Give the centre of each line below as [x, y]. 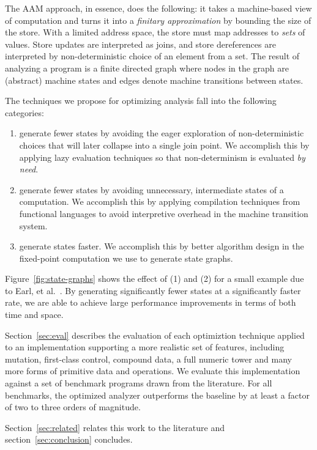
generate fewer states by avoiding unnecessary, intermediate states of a [151, 189]
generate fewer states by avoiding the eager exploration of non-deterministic [162, 133]
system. [33, 225]
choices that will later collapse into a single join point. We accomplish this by [164, 145]
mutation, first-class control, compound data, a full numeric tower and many [149, 359]
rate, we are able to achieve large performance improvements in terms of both [151, 302]
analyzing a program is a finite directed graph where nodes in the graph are [147, 68]
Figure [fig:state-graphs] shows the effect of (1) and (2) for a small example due [155, 278]
